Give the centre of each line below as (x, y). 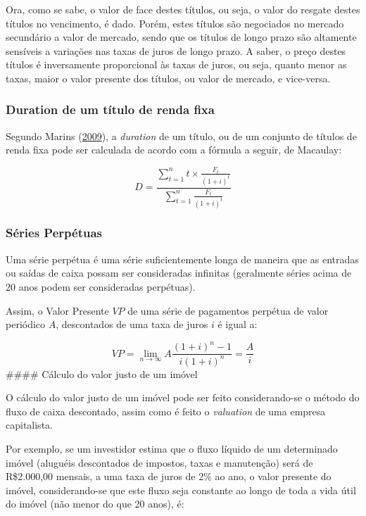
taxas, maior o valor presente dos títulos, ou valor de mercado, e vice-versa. (168, 78)
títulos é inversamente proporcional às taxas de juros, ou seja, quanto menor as (176, 64)
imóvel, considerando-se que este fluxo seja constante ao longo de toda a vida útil (181, 490)
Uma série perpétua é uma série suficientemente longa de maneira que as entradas (182, 259)
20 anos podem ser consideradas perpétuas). (101, 286)
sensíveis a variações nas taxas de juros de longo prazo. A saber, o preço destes (176, 50)
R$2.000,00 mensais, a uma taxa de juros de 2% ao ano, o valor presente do (169, 476)
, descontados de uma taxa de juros (132, 324)
